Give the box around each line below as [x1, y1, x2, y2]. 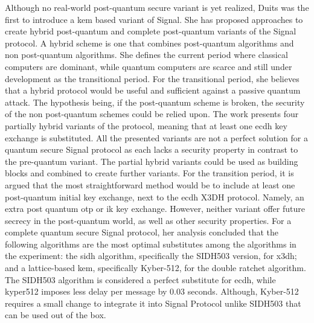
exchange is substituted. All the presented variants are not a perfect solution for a [5, 131, 308, 144]
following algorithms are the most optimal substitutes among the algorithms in [5, 237, 296, 250]
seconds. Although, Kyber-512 [187, 285, 299, 298]
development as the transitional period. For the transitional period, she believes [5, 72, 300, 85]
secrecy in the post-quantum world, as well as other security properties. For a [5, 214, 292, 226]
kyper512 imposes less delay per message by [5, 285, 167, 298]
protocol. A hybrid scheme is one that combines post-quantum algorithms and [5, 36, 294, 49]
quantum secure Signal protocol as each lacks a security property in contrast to [5, 143, 298, 156]
